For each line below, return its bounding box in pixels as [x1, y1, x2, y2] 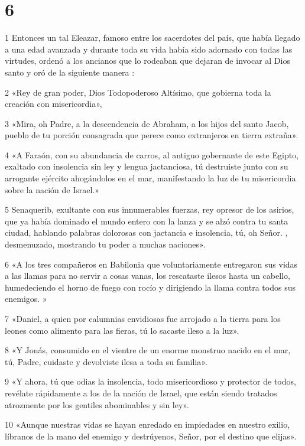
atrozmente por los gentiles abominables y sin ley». [5, 398, 189, 411]
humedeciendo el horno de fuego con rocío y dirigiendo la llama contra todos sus [5, 281, 296, 293]
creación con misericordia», [5, 97, 102, 110]
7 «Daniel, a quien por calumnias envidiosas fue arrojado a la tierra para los [5, 312, 281, 324]
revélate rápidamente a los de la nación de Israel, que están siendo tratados [5, 386, 277, 399]
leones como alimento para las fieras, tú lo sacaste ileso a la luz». [5, 324, 239, 336]
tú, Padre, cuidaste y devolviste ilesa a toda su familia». [5, 355, 207, 367]
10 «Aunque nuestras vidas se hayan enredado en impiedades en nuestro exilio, [5, 418, 290, 431]
